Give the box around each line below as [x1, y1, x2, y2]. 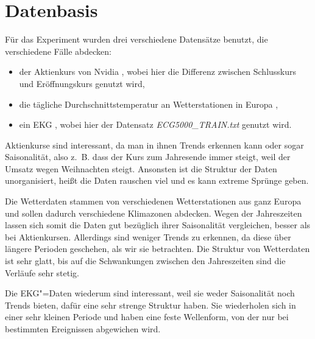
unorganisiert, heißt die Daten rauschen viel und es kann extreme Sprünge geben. [5, 174, 309, 187]
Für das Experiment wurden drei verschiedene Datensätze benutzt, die [5, 33, 268, 46]
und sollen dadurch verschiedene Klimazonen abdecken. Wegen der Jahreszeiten [5, 206, 302, 219]
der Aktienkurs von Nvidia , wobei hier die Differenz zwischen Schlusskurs [19, 65, 297, 78]
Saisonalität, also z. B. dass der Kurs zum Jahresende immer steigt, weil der [5, 150, 291, 163]
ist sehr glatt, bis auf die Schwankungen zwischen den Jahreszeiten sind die [5, 254, 286, 267]
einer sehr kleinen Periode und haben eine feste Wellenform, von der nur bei [5, 310, 289, 323]
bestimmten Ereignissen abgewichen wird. [5, 323, 161, 335]
